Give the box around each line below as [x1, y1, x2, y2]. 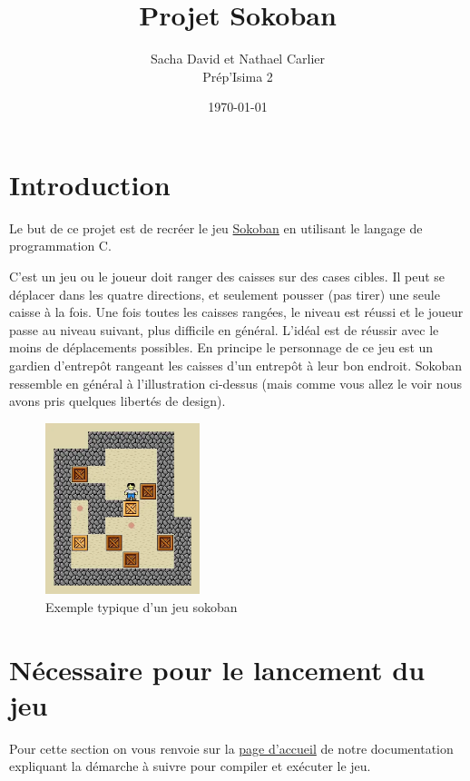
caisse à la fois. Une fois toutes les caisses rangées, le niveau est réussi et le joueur [9, 302, 464, 321]
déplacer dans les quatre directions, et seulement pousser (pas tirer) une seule [9, 284, 440, 303]
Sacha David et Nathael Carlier [151, 49, 325, 68]
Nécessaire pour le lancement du [9, 650, 426, 687]
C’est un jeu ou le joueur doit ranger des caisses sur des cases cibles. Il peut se [9, 267, 446, 286]
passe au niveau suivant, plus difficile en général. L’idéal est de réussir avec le [9, 320, 439, 339]
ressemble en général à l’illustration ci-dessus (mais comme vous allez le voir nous [9, 373, 462, 392]
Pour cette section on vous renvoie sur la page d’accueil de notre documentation [9, 738, 454, 757]
